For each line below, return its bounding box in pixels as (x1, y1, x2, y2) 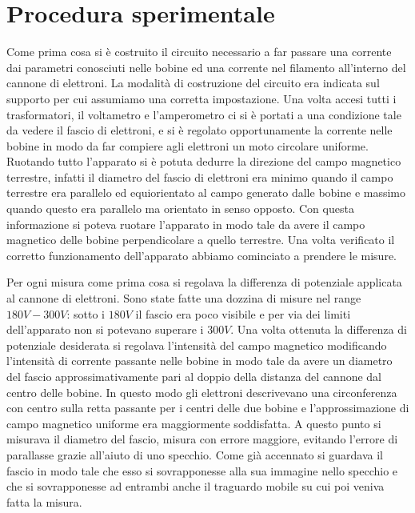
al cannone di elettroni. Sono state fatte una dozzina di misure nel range (6, 290, 361, 307)
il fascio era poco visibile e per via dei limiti (135, 305, 351, 322)
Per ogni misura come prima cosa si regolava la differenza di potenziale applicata (6, 274, 402, 291)
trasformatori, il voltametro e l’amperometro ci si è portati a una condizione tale (6, 106, 401, 122)
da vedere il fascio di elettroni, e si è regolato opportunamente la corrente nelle (6, 122, 393, 138)
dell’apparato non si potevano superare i (6, 321, 204, 338)
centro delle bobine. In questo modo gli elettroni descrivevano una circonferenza (6, 383, 397, 400)
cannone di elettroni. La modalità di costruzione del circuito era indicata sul (6, 74, 380, 91)
